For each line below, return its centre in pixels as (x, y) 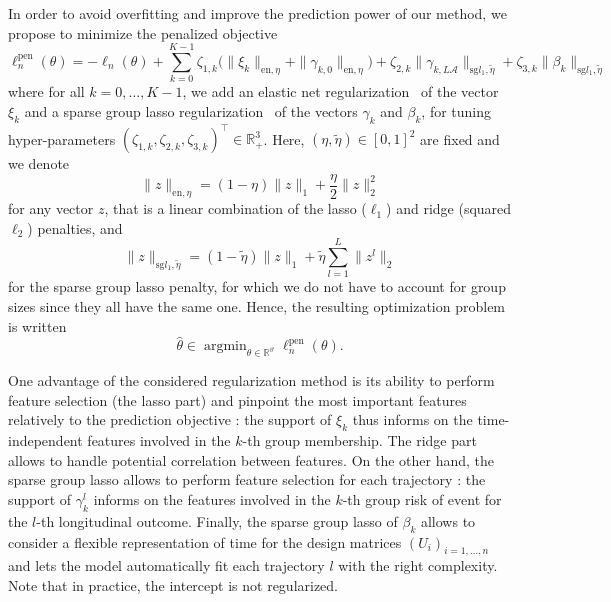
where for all (46, 91)
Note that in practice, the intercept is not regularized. (173, 584)
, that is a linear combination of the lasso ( (235, 208)
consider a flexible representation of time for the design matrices (205, 541)
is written (37, 325)
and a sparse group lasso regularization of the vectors (191, 110)
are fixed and (460, 138)
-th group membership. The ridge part (359, 440)
